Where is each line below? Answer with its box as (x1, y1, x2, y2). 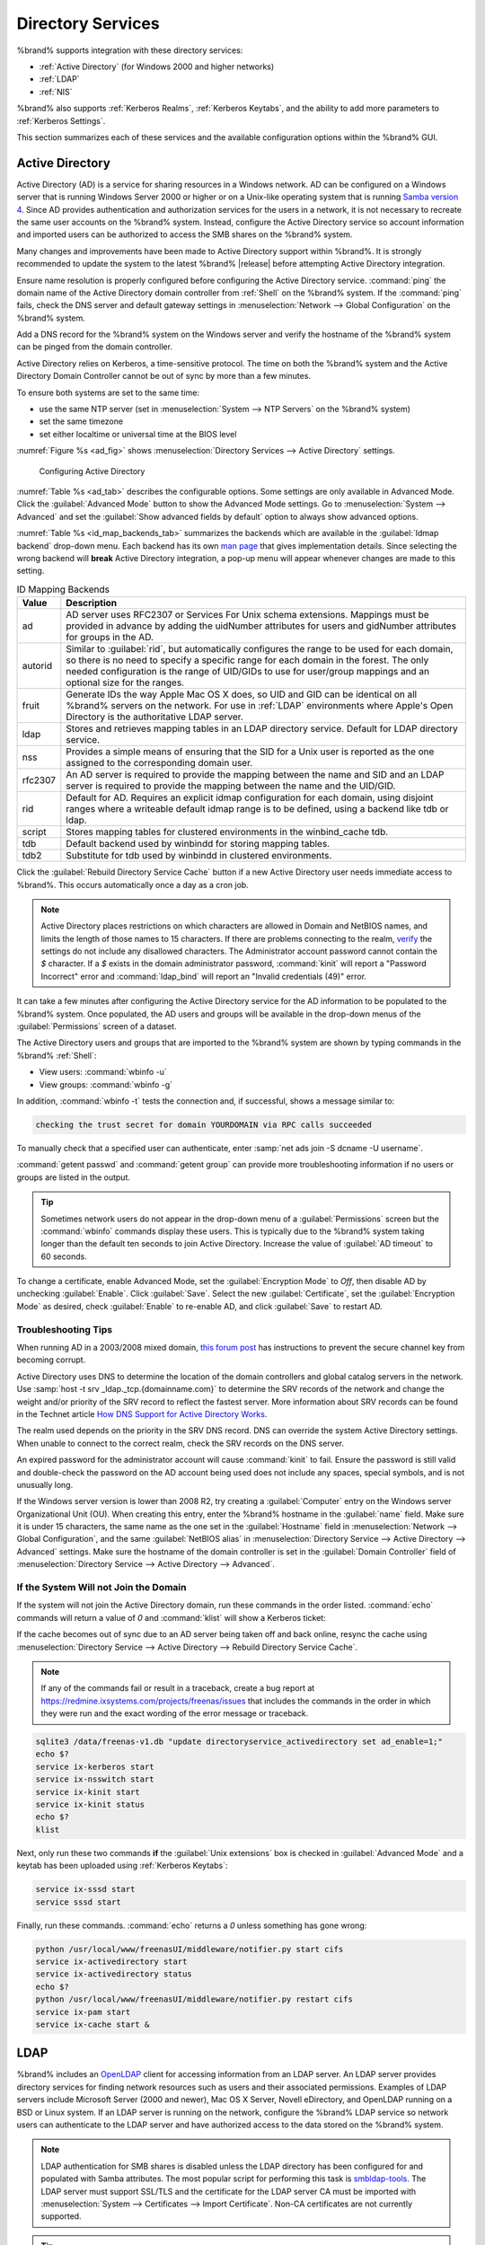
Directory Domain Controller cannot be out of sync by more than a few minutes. (16, 371, 312, 382)
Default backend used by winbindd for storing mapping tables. (66, 838, 331, 850)
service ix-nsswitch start (35, 1774, 154, 1784)
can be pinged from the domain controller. (16, 341, 172, 352)
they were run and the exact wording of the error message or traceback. (40, 1708, 309, 1719)
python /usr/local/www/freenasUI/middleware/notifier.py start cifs (35, 1944, 344, 1954)
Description (66, 597, 117, 610)
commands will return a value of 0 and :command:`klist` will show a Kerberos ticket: (16, 1612, 327, 1623)
